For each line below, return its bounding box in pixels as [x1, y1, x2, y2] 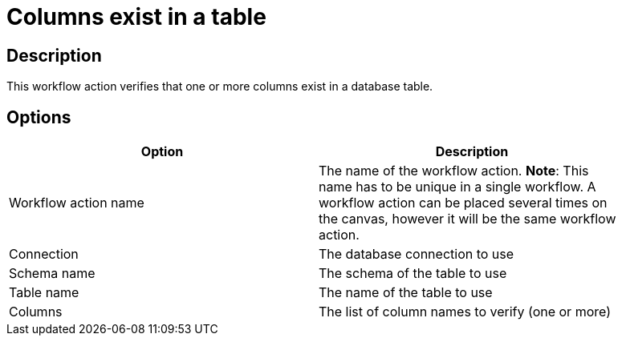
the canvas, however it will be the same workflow [319, 211, 616, 227]
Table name [9, 284, 79, 301]
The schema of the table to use [319, 265, 507, 282]
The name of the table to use [319, 284, 493, 301]
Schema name [9, 265, 96, 282]
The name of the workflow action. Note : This [319, 163, 589, 179]
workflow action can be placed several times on [319, 195, 608, 211]
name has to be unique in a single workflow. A [319, 179, 596, 195]
